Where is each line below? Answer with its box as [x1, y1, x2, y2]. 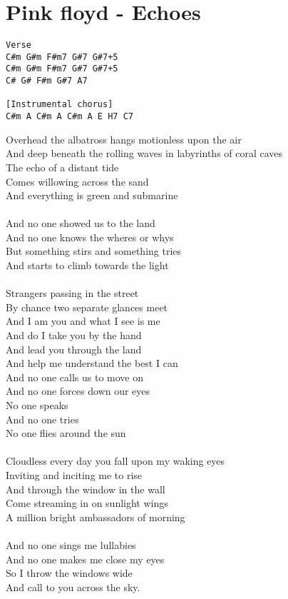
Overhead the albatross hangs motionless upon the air [6, 131, 242, 146]
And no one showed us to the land [6, 216, 155, 231]
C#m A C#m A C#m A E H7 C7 [6, 111, 133, 122]
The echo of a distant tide [6, 159, 119, 174]
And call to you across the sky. [6, 579, 140, 594]
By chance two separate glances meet [6, 299, 168, 314]
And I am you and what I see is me [6, 313, 160, 328]
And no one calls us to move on [6, 369, 144, 384]
